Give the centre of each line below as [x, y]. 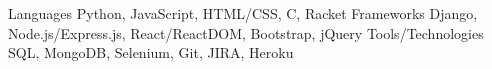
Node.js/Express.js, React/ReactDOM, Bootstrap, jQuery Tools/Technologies [246, 32]
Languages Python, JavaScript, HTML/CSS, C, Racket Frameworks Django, [243, 13]
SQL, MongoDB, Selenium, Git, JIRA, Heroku [151, 52]
